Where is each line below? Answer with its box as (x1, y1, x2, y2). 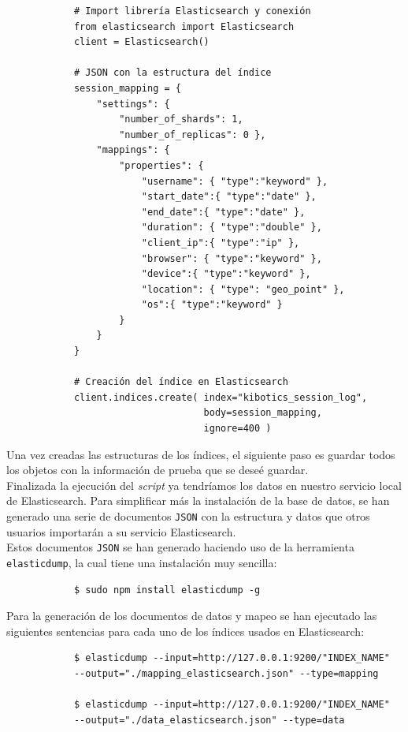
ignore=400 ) (203, 423, 272, 435)
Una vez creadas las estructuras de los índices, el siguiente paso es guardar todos (6, 446, 395, 462)
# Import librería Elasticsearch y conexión (73, 6, 311, 17)
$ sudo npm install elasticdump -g (73, 584, 261, 596)
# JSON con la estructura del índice (73, 67, 272, 79)
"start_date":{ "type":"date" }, (141, 191, 317, 203)
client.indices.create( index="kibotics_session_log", (73, 391, 368, 403)
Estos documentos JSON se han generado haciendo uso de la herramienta (6, 539, 354, 555)
